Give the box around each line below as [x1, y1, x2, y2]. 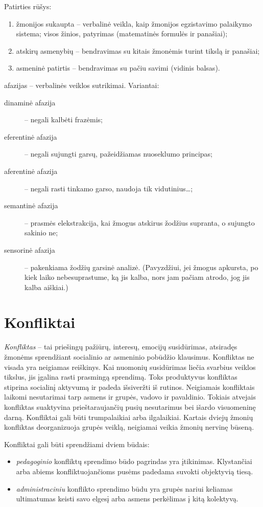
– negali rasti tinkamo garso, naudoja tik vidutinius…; [25, 183, 193, 193]
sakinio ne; [25, 227, 58, 238]
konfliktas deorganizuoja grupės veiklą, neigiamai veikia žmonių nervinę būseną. [4, 422, 254, 432]
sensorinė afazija [4, 244, 55, 255]
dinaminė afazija [4, 97, 56, 107]
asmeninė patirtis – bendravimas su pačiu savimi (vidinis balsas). [16, 62, 220, 73]
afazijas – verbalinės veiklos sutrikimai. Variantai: [4, 79, 159, 90]
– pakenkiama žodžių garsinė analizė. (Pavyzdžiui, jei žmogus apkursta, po [25, 261, 258, 272]
